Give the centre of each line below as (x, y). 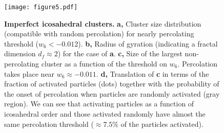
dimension (20, 53)
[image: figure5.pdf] (41, 7)
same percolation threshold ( (49, 124)
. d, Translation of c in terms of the (152, 73)
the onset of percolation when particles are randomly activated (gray (112, 93)
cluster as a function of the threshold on (104, 64)
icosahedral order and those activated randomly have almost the (105, 114)
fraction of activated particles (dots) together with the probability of (112, 84)
